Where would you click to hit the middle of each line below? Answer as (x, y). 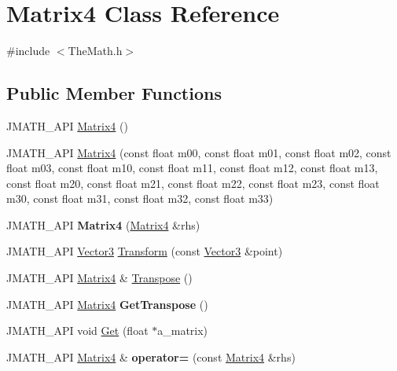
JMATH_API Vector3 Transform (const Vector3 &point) (145, 251)
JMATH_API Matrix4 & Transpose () (99, 278)
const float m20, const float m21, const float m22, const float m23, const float (193, 183)
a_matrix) (183, 331)
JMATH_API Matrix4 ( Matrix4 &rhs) (103, 224)
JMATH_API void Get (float (77, 331)
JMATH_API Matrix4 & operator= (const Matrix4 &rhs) (151, 356)
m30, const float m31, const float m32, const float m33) (140, 198)
